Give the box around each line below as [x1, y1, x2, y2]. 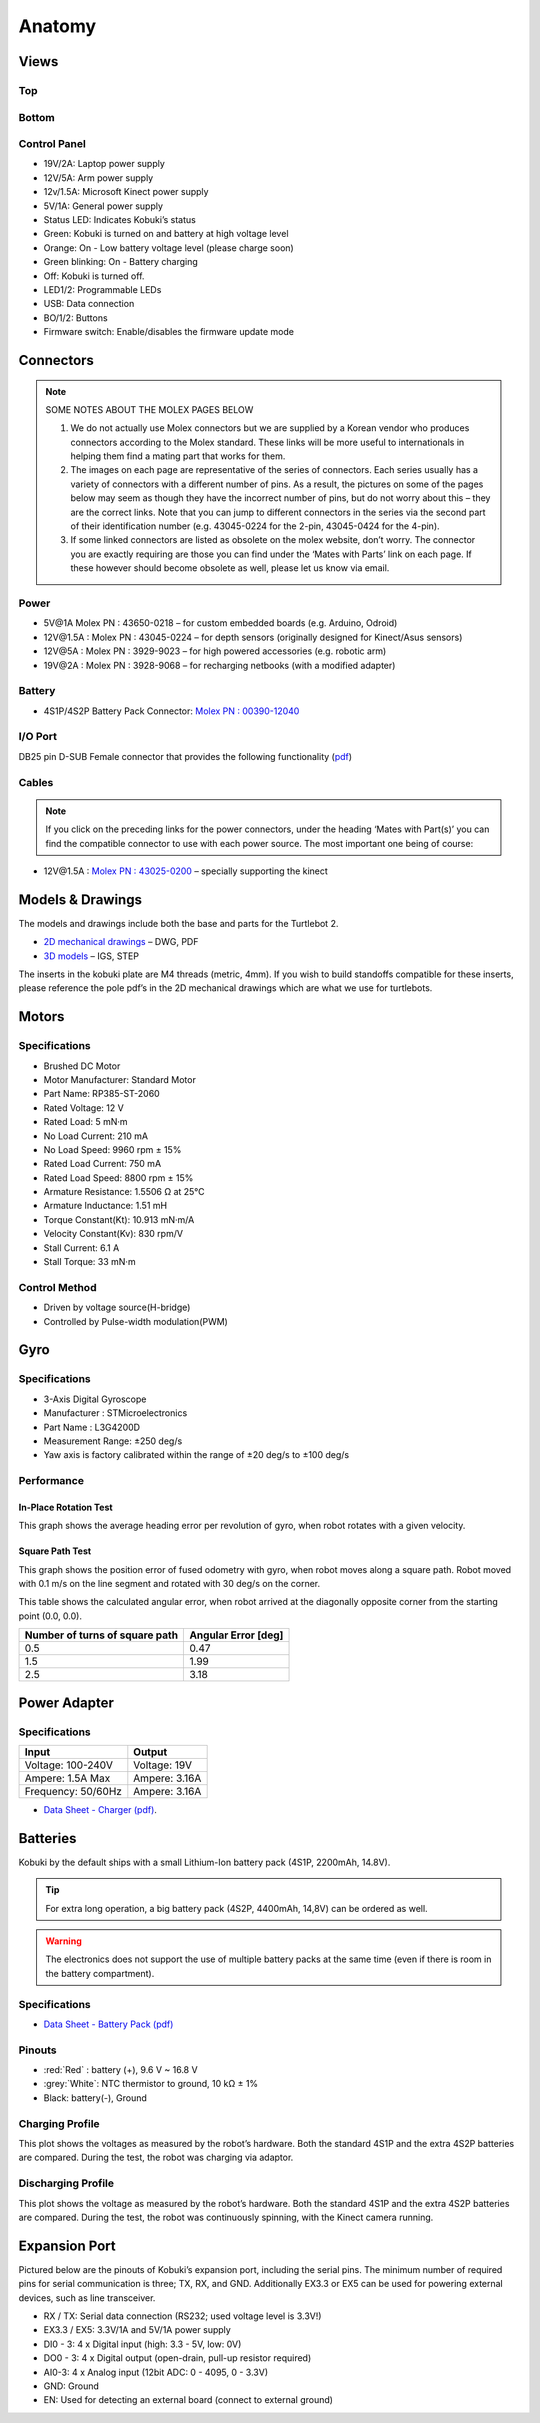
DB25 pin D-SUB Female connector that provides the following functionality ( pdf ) [18, 750, 353, 762]
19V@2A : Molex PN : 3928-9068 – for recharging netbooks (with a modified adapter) [43, 659, 396, 671]
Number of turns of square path [24, 1628, 179, 1642]
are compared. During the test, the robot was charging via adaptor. [18, 2151, 294, 2164]
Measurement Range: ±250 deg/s [43, 1435, 183, 1447]
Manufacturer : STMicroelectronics [43, 1407, 188, 1419]
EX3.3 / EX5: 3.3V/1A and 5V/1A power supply [43, 2324, 232, 2336]
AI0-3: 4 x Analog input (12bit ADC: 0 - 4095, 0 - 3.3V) [43, 2366, 269, 2378]
